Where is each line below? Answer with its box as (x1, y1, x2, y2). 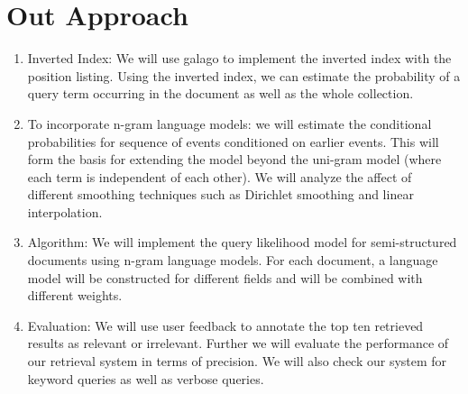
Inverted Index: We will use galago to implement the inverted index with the (27, 49, 452, 68)
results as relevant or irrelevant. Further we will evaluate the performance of (27, 334, 449, 353)
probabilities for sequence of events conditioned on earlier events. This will (27, 132, 439, 151)
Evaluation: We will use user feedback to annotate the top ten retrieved (27, 316, 424, 334)
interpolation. (27, 202, 103, 221)
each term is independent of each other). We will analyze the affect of (27, 167, 412, 186)
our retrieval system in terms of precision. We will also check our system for (27, 352, 447, 371)
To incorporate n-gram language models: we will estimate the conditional (27, 114, 432, 133)
